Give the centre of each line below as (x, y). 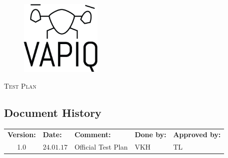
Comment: (93, 134)
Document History (53, 112)
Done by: (151, 134)
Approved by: (197, 134)
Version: (22, 134)
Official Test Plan (101, 147)
